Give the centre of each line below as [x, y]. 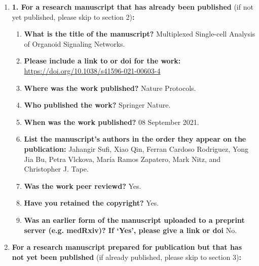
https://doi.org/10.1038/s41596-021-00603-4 [92, 70]
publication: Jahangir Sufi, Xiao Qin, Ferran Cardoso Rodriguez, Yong [136, 148]
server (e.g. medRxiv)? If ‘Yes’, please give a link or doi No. [131, 230]
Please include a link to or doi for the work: [102, 61]
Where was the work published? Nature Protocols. [110, 88]
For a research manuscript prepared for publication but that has [127, 247]
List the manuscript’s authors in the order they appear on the [135, 139]
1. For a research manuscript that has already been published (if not [133, 7]
